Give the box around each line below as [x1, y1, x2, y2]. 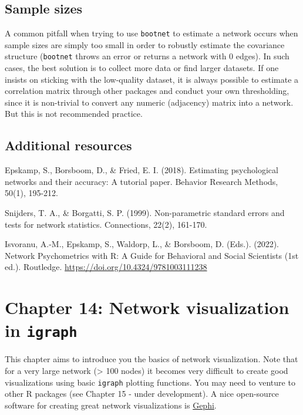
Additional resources [5, 136, 132, 154]
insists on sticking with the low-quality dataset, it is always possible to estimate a [5, 73, 299, 85]
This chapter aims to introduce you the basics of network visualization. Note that [5, 353, 298, 365]
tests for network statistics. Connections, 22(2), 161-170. [5, 218, 207, 230]
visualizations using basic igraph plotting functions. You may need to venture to [5, 376, 295, 388]
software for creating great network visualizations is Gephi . [5, 399, 217, 411]
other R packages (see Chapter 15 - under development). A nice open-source [5, 387, 279, 400]
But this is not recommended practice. [5, 107, 143, 120]
